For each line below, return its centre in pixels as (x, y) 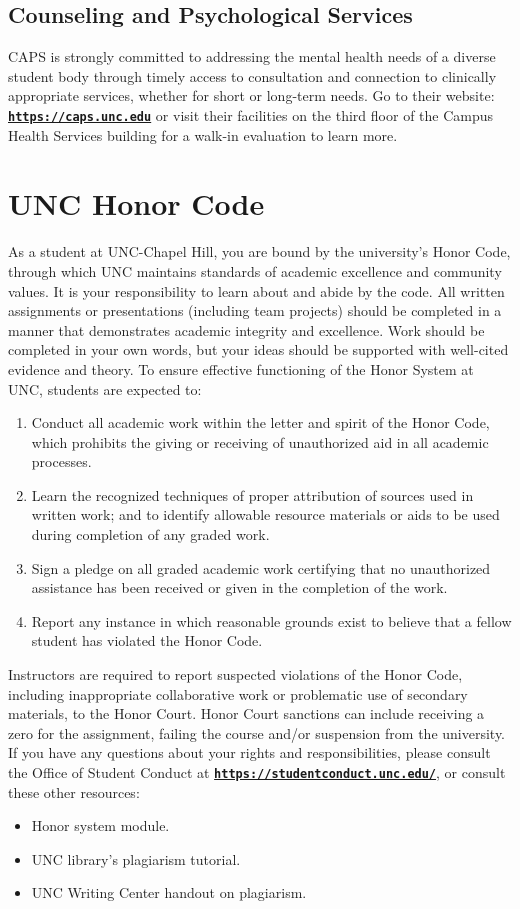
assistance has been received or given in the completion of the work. (239, 587)
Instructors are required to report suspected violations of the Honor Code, (235, 674)
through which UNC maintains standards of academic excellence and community (255, 270)
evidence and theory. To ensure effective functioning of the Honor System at (241, 368)
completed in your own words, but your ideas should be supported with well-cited (258, 349)
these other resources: (74, 791)
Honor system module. (100, 825)
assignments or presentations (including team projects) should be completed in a (255, 310)
